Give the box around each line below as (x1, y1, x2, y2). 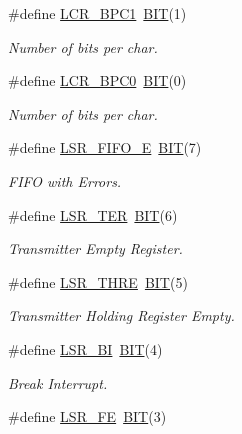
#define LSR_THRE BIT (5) (8, 271, 188, 292)
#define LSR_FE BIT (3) (8, 406, 167, 427)
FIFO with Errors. (8, 170, 122, 191)
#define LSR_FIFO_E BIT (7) (8, 137, 202, 158)
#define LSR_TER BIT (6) (8, 204, 178, 225)
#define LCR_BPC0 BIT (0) (8, 70, 187, 91)
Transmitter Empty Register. (8, 238, 183, 259)
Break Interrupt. (8, 372, 108, 393)
